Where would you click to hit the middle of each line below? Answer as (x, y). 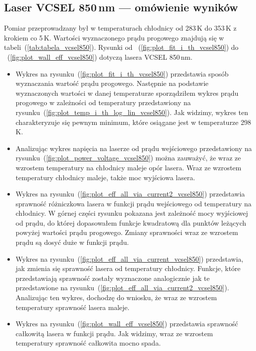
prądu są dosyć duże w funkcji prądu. (72, 242)
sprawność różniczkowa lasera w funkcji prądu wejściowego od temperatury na (133, 203)
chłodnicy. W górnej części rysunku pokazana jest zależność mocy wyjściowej (132, 213)
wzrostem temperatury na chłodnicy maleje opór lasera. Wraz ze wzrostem (128, 167)
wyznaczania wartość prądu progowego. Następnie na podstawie (112, 83)
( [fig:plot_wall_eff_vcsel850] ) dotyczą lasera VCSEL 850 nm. (100, 57)
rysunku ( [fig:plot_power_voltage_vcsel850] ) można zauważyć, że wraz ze (128, 158)
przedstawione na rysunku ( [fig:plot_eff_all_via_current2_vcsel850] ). (122, 288)
